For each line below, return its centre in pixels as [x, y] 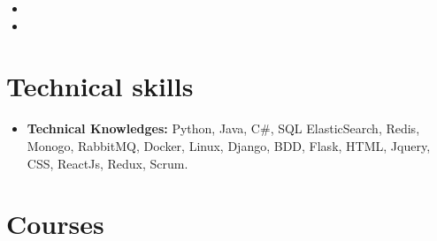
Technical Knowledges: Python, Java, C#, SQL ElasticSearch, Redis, [223, 128]
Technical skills [100, 86]
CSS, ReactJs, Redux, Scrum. [107, 163]
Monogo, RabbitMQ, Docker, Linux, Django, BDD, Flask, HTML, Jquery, [229, 145]
